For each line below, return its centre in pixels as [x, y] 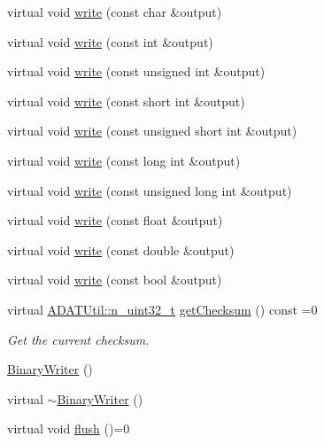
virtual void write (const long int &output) [124, 160]
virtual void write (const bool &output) [115, 280]
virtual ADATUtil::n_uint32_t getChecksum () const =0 [162, 309]
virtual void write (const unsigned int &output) [136, 71]
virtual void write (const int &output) [110, 41]
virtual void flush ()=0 [69, 428]
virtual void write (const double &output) [121, 249]
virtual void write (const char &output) [115, 12]
